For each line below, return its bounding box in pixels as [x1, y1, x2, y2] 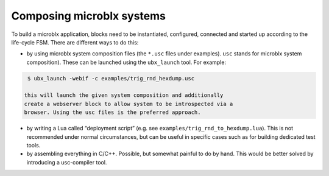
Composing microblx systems [11, 9, 166, 23]
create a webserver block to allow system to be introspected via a [24, 100, 233, 107]
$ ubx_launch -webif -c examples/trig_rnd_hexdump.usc [27, 75, 195, 82]
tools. [26, 142, 41, 149]
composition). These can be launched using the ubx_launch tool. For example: [26, 58, 227, 66]
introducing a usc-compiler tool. [26, 158, 107, 166]
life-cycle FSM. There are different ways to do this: [11, 38, 139, 46]
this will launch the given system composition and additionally [24, 92, 224, 99]
